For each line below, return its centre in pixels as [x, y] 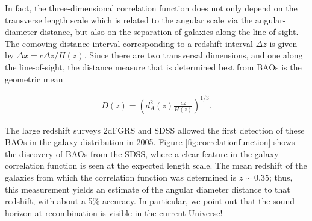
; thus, [281, 177]
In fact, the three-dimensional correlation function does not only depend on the [151, 8]
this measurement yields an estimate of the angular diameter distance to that [148, 189]
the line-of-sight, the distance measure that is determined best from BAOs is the [153, 67]
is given [283, 43]
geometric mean [34, 79]
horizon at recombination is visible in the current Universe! [114, 212]
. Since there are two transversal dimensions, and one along [193, 55]
